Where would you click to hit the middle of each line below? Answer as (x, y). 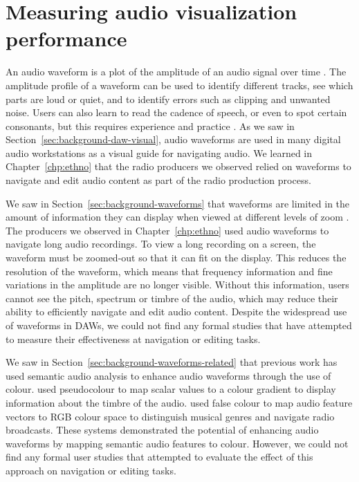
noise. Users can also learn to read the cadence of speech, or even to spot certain (176, 112)
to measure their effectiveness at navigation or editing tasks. (133, 339)
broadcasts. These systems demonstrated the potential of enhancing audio (162, 430)
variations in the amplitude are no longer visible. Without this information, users (177, 285)
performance (66, 38)
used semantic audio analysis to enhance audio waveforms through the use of (168, 375)
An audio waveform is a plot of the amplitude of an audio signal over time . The (176, 72)
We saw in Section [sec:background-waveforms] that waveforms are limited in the (178, 203)
